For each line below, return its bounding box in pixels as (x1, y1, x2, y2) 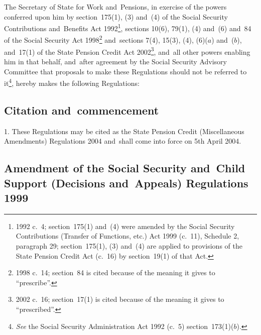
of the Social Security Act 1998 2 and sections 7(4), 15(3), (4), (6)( (4, 33, 208, 45)
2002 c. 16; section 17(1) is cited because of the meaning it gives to (16, 294, 224, 304)
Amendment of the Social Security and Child (4, 160, 245, 176)
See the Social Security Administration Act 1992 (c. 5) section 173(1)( (16, 320, 234, 331)
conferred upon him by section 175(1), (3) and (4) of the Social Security (4, 11, 228, 22)
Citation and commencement (4, 102, 159, 118)
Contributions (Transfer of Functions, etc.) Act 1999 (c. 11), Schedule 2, (16, 231, 239, 241)
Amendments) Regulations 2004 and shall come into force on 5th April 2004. (4, 136, 241, 146)
